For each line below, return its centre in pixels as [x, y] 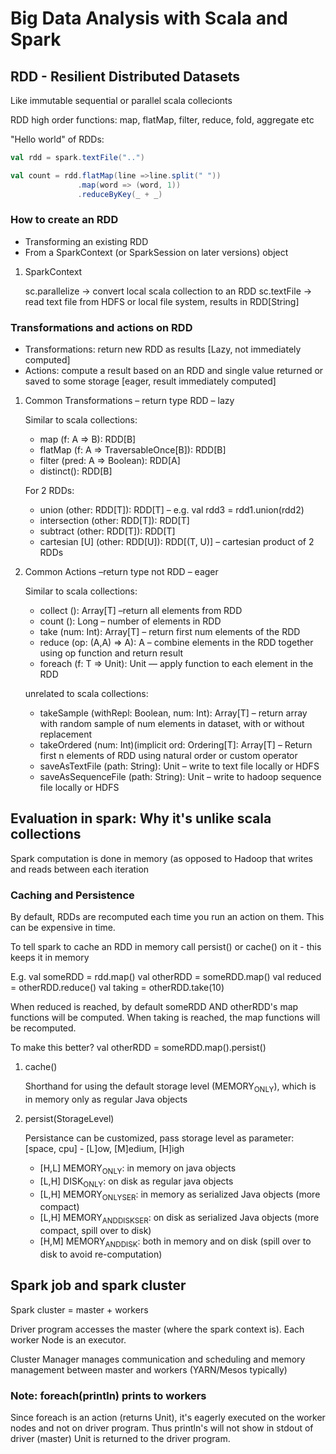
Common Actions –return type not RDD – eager [121, 572]
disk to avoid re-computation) [101, 1254]
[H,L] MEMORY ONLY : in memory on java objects [138, 1169]
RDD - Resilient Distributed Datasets [125, 76]
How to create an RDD [64, 220]
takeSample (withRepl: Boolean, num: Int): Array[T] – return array [173, 713]
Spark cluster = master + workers [79, 1309]
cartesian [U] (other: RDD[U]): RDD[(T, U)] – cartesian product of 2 [177, 542]
